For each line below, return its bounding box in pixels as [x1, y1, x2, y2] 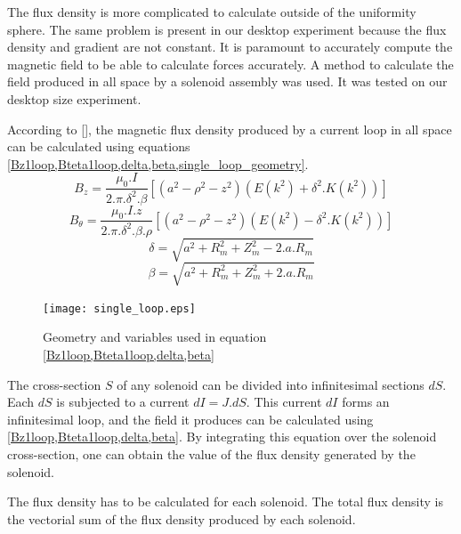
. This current [246, 392, 322, 411]
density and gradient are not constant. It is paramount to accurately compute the [7, 37, 453, 56]
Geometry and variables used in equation [43, 328, 267, 346]
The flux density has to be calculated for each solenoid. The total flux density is [7, 492, 444, 511]
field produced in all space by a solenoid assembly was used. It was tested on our [7, 72, 448, 91]
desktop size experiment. [7, 89, 142, 108]
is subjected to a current [56, 392, 190, 411]
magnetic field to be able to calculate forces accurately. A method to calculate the [7, 54, 454, 73]
